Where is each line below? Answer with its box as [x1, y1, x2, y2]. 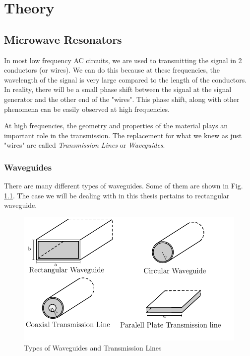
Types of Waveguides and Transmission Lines [24, 342, 162, 353]
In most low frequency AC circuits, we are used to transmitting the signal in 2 [4, 55, 242, 65]
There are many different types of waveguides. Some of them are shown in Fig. [4, 180, 243, 191]
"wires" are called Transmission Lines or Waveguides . [4, 140, 165, 150]
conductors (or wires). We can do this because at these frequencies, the [4, 65, 220, 75]
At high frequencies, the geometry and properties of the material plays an [4, 120, 228, 131]
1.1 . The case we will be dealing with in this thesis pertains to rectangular [4, 190, 230, 200]
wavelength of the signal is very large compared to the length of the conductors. [4, 74, 247, 85]
